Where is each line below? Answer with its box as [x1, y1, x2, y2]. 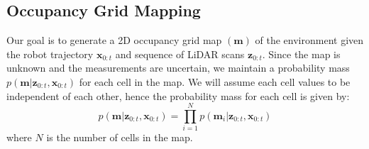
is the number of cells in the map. [46, 130, 193, 145]
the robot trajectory [6, 46, 94, 61]
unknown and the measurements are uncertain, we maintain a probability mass [6, 60, 350, 75]
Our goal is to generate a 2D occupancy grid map [6, 33, 222, 48]
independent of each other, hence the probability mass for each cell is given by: [6, 88, 350, 103]
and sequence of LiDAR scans [115, 46, 245, 61]
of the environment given [255, 33, 364, 48]
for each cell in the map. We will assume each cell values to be [79, 74, 351, 89]
